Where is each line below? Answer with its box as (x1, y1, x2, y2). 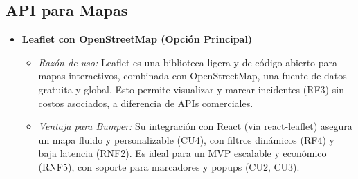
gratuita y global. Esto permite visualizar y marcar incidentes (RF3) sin (38, 82, 344, 96)
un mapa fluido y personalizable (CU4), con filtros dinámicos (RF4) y (38, 132, 334, 147)
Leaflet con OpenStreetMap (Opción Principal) (21, 32, 253, 46)
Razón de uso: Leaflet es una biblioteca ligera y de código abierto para (38, 55, 338, 69)
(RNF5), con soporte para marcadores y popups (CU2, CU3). (38, 159, 300, 173)
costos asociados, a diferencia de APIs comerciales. (38, 95, 253, 110)
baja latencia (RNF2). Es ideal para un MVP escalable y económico (38, 146, 327, 160)
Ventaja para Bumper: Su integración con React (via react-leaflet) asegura (38, 119, 352, 133)
